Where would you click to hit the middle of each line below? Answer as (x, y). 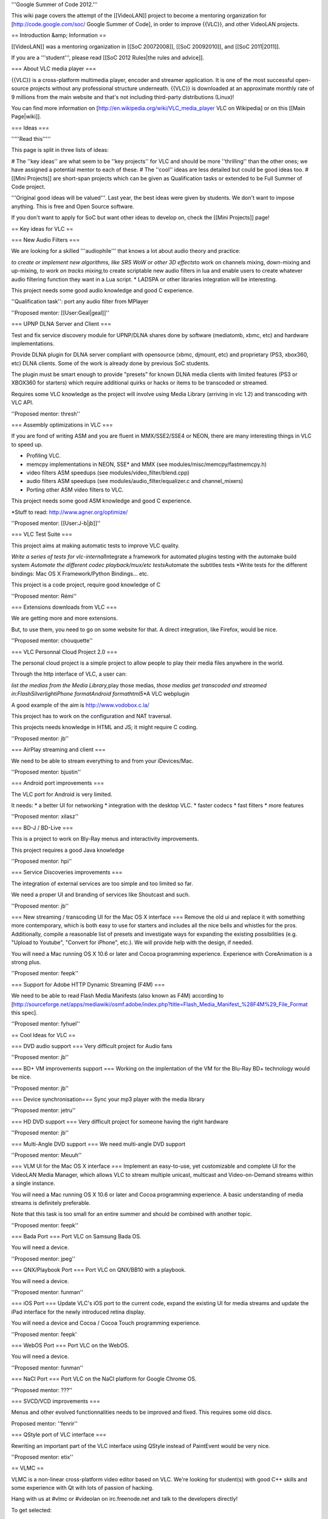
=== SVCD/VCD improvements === (56, 1401)
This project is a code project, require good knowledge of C (86, 585)
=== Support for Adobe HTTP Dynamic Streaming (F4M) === (88, 984)
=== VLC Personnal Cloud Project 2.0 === (64, 652)
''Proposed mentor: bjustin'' (46, 772)
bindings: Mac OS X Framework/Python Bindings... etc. (80, 574)
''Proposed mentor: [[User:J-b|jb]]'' (56, 523)
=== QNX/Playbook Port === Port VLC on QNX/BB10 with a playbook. (99, 1270)
